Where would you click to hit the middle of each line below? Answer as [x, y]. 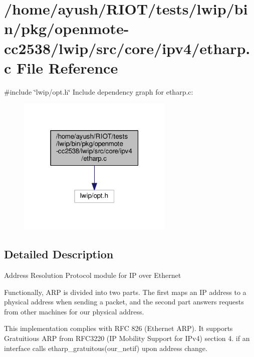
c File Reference [61, 67]
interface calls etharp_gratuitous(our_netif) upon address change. [106, 348]
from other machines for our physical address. [74, 311]
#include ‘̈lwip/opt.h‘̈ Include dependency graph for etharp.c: [99, 91]
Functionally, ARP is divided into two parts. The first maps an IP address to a [125, 292]
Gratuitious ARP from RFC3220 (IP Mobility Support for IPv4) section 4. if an [127, 338]
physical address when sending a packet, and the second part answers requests [124, 302]
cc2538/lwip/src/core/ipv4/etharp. [127, 48]
